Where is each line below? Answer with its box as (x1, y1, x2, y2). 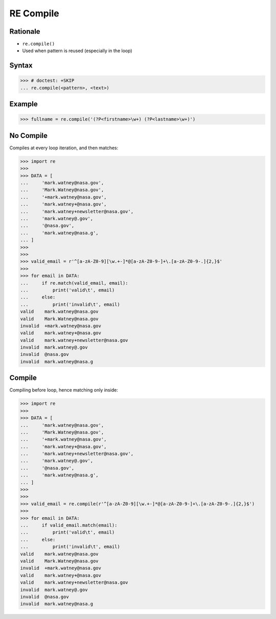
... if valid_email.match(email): (20, 522, 118, 528)
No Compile (9, 131, 48, 140)
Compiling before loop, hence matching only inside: (9, 387, 119, 393)
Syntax (9, 61, 33, 70)
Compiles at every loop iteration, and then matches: (9, 145, 119, 151)
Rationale (9, 27, 40, 36)
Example (9, 100, 38, 108)
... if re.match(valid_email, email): (20, 280, 128, 286)
